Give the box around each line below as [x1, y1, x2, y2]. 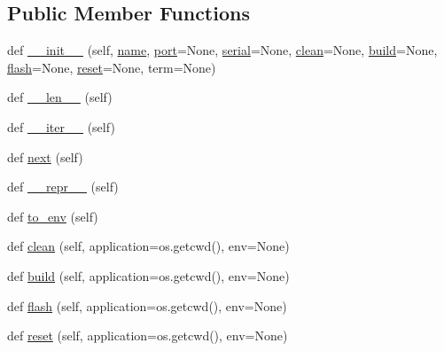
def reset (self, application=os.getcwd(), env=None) [7, 326, 288, 345]
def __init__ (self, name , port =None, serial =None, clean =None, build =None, [7, 41, 438, 59]
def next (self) [7, 147, 83, 166]
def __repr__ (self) [7, 177, 119, 196]
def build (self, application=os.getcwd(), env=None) [7, 266, 290, 285]
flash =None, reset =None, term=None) [7, 58, 216, 76]
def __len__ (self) [7, 88, 113, 106]
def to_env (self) [7, 207, 98, 225]
